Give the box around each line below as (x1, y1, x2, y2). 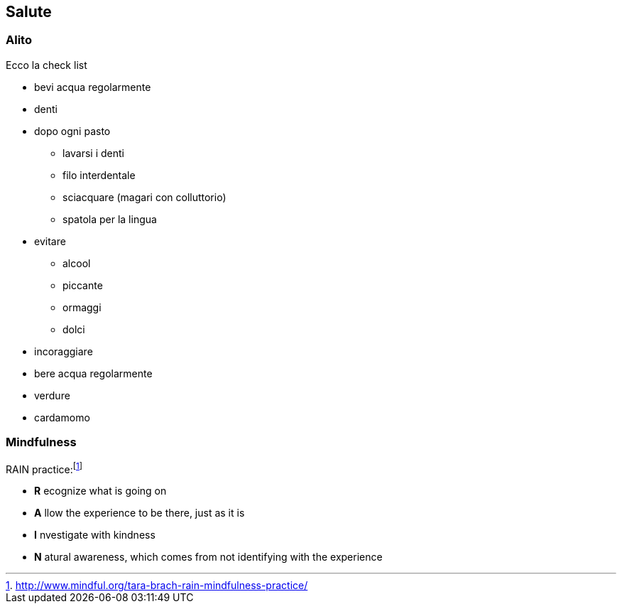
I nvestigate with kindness (34, 529, 155, 541)
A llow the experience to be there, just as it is (34, 507, 245, 519)
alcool (62, 257, 91, 269)
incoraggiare (34, 345, 93, 357)
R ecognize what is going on (34, 485, 167, 497)
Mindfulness (6, 435, 77, 450)
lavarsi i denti (62, 146, 125, 159)
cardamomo (34, 411, 90, 424)
